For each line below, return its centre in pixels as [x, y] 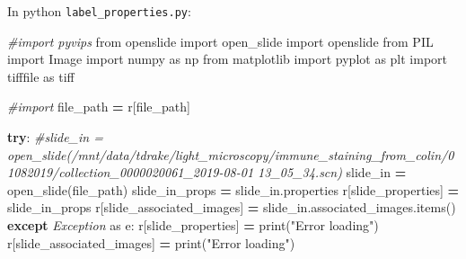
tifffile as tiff [41, 76]
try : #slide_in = [55, 137]
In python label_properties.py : [99, 11]
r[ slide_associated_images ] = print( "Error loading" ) [151, 242]
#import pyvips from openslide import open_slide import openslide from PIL [220, 41]
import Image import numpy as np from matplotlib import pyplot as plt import [228, 59]
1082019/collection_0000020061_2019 [113, 172]
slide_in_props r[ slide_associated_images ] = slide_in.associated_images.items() [232, 207]
